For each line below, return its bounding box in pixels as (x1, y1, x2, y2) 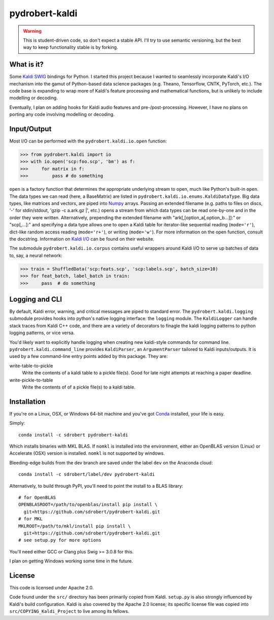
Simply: (9, 420, 25, 426)
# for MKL (18, 516, 43, 522)
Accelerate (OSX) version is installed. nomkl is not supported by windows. (9, 450, 165, 456)
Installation (9, 397, 46, 406)
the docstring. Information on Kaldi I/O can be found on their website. (9, 235, 155, 242)
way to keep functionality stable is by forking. (23, 44, 118, 50)
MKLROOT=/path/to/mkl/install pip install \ (18, 523, 131, 529)
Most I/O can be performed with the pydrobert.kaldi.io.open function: (9, 138, 167, 144)
